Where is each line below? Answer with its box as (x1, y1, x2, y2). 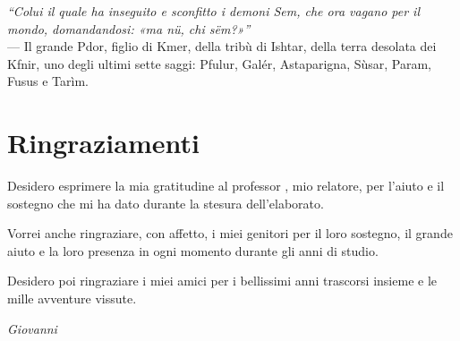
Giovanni (7, 319, 57, 337)
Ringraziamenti (7, 124, 200, 161)
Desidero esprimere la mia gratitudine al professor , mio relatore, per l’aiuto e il (7, 176, 445, 195)
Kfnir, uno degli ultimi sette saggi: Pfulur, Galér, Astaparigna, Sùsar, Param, (7, 54, 431, 72)
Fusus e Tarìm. (7, 72, 89, 90)
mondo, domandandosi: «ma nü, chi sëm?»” (7, 19, 251, 38)
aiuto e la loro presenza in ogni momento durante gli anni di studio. (7, 241, 379, 260)
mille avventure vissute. (7, 289, 137, 308)
